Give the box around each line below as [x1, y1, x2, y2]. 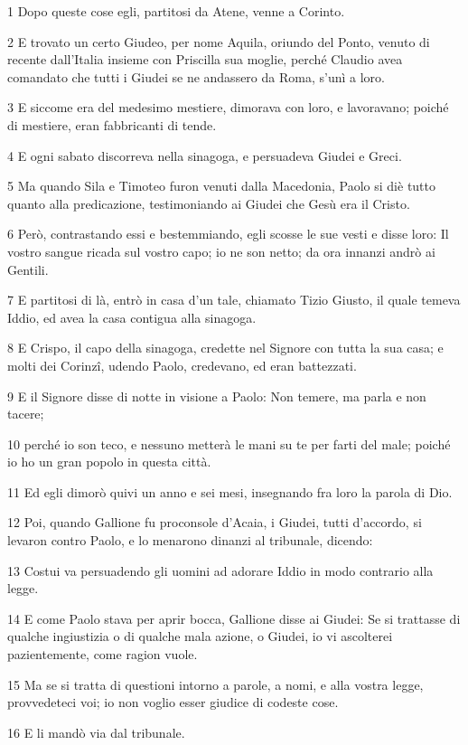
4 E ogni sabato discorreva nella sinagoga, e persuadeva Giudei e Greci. [7, 146, 402, 165]
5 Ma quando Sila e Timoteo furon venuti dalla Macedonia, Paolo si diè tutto [7, 176, 436, 195]
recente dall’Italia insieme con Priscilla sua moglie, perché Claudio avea [7, 50, 403, 69]
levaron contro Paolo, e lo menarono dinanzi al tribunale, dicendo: [7, 531, 373, 550]
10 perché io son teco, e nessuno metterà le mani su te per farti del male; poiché [7, 434, 451, 453]
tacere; [7, 404, 44, 423]
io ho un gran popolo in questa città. [7, 452, 211, 471]
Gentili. [7, 259, 49, 278]
